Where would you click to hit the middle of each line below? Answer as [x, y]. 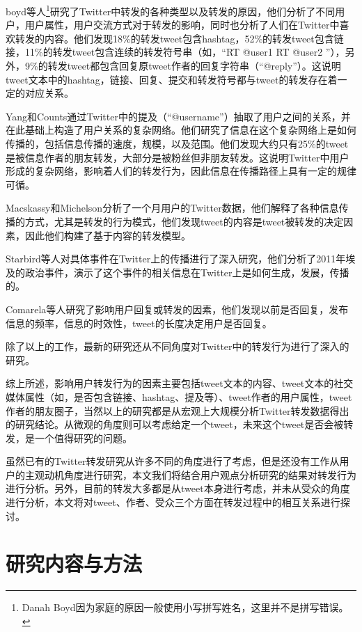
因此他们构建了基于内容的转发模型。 [108, 235]
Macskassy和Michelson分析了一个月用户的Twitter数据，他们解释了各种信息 [172, 208]
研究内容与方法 [74, 563]
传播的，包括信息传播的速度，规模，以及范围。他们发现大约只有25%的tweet [177, 143]
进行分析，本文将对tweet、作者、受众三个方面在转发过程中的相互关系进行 [173, 502]
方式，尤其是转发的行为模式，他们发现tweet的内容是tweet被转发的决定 [184, 221]
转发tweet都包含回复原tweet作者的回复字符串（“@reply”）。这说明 [194, 66]
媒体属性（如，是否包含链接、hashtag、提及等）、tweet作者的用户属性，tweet [179, 396]
